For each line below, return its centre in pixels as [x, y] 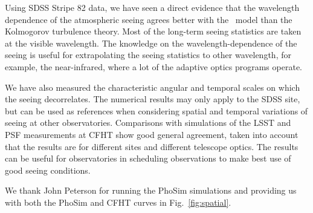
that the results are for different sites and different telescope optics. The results [152, 146]
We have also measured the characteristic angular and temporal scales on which [153, 87]
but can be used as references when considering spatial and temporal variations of [156, 110]
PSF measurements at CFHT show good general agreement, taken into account [152, 134]
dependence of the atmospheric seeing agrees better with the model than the [149, 19]
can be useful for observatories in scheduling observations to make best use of [148, 158]
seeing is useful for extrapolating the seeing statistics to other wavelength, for [148, 55]
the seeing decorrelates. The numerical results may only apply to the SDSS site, [153, 99]
